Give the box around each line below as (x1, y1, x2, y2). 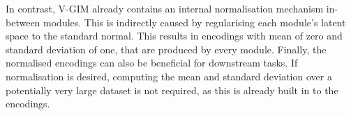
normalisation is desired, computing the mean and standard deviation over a (6, 69, 332, 83)
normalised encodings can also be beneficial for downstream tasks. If (6, 55, 298, 70)
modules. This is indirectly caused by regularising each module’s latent (43, 15, 346, 29)
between (6, 15, 40, 29)
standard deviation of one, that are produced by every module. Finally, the (6, 42, 327, 56)
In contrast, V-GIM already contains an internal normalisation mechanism (6, 1, 324, 15)
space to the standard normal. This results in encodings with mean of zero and (6, 28, 343, 43)
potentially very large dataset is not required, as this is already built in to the (6, 82, 338, 97)
